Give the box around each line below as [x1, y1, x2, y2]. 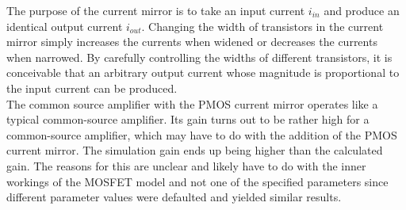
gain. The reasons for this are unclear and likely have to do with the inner [6, 157, 366, 174]
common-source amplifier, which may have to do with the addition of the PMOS [6, 126, 397, 143]
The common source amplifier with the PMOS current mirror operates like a [6, 95, 378, 112]
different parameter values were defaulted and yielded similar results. [6, 189, 342, 205]
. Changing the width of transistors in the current [141, 17, 384, 34]
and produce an [324, 2, 400, 18]
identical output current [6, 17, 123, 34]
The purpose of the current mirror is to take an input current [6, 2, 305, 18]
